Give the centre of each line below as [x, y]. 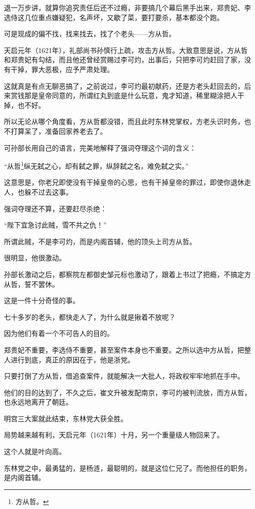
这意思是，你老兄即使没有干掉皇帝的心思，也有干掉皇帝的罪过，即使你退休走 [127, 182]
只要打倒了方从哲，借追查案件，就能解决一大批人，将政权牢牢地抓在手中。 [124, 376]
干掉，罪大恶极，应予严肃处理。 [62, 69]
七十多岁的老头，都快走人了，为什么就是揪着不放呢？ [90, 317]
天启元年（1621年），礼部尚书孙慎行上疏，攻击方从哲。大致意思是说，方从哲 [126, 50]
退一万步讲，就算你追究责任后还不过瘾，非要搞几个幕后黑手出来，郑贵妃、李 [127, 7]
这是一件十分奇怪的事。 [42, 300]
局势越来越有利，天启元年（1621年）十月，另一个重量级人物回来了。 [114, 435]
